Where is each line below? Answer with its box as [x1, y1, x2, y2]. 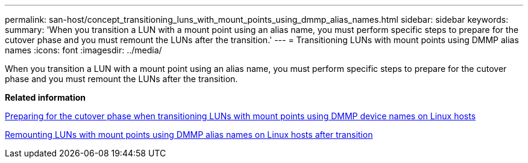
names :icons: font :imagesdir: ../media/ [5, 45, 162, 55]
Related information [5, 92, 86, 102]
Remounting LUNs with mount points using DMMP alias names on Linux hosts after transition [5, 129, 373, 140]
